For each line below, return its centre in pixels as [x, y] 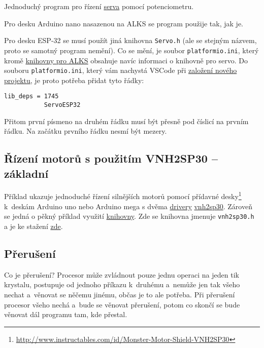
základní [26, 173]
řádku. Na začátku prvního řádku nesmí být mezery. [86, 131]
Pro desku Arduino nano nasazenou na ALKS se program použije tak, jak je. [124, 23]
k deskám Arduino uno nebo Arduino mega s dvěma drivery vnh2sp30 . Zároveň [128, 206]
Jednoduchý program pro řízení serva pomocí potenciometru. [99, 6]
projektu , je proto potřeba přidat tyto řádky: [74, 80]
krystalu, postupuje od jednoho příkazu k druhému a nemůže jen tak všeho [122, 284]
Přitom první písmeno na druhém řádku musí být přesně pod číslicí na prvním [126, 121]
